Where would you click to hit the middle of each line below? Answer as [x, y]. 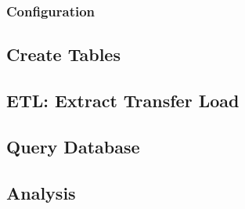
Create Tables [63, 54]
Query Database [73, 146]
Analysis [41, 192]
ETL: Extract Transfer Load [123, 101]
